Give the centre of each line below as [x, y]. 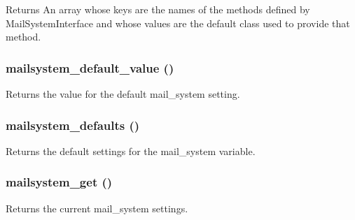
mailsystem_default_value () [90, 67]
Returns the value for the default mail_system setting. [123, 94]
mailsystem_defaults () [73, 125]
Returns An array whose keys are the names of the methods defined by [158, 9]
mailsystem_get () [59, 182]
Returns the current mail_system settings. [97, 208]
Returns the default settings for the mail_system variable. [131, 151]
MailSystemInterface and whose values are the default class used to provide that [178, 23]
